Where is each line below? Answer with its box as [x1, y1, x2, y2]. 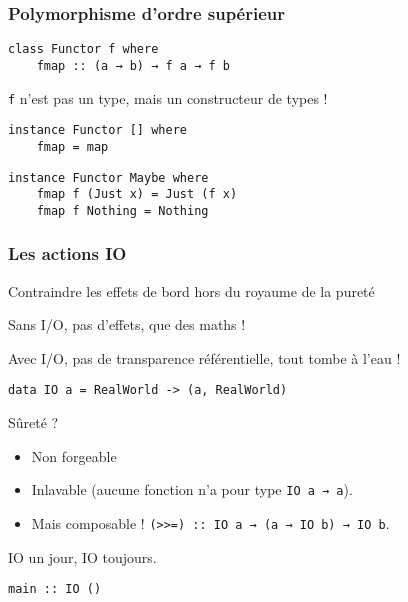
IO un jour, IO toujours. [8, 546, 157, 567]
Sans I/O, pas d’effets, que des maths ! [8, 314, 246, 335]
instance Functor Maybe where [8, 170, 209, 185]
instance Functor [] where [8, 123, 187, 138]
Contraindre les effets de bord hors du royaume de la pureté [8, 280, 375, 301]
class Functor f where [8, 42, 159, 57]
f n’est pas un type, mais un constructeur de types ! [8, 87, 328, 108]
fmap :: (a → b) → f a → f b [36, 58, 230, 73]
